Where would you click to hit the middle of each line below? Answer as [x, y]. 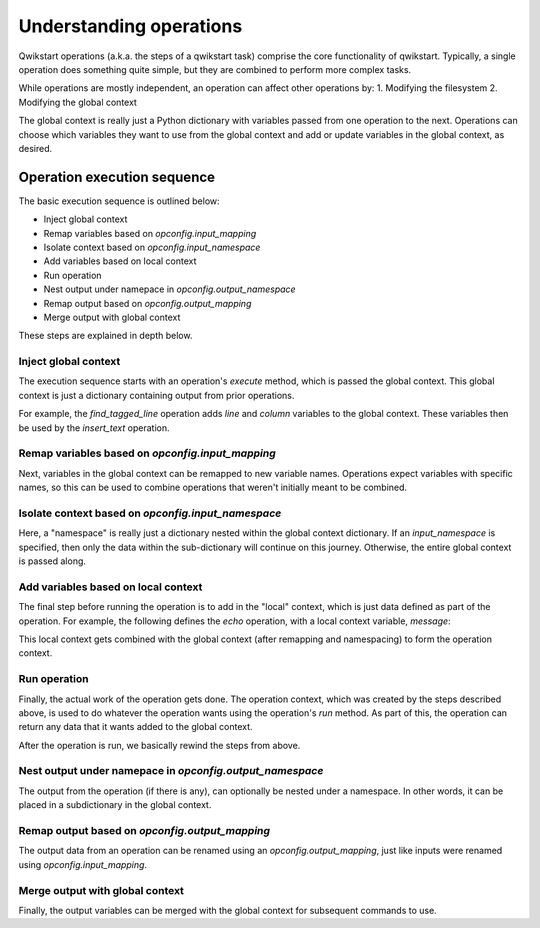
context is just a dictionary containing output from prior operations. [156, 395]
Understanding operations [130, 26]
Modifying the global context [77, 102]
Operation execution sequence [116, 176]
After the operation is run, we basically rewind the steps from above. [159, 745]
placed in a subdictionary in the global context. [115, 805]
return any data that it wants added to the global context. [136, 727]
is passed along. [52, 561]
